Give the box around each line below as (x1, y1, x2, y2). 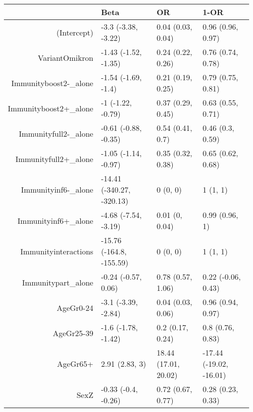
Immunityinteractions (20, 246, 93, 257)
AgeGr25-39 (53, 327, 93, 339)
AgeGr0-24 (56, 302, 93, 313)
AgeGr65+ (57, 358, 93, 369)
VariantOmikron (37, 52, 93, 63)
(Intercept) (56, 26, 93, 38)
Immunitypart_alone (22, 276, 93, 288)
